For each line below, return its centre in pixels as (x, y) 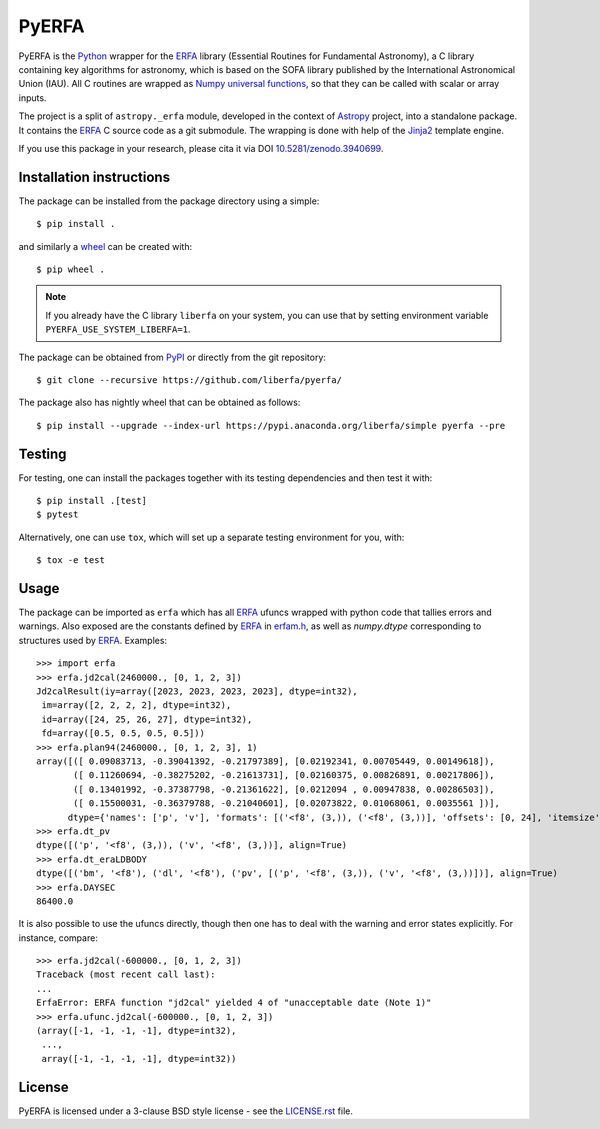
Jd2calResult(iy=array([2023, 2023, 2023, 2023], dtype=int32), (197, 691)
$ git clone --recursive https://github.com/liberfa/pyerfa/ (189, 379)
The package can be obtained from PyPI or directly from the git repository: (172, 357)
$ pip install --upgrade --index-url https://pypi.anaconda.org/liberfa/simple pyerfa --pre (271, 425)
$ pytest (57, 514)
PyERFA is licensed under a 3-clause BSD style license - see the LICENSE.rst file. (186, 1111)
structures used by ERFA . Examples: (93, 640)
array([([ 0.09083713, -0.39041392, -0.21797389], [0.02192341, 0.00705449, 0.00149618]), (265, 761)
